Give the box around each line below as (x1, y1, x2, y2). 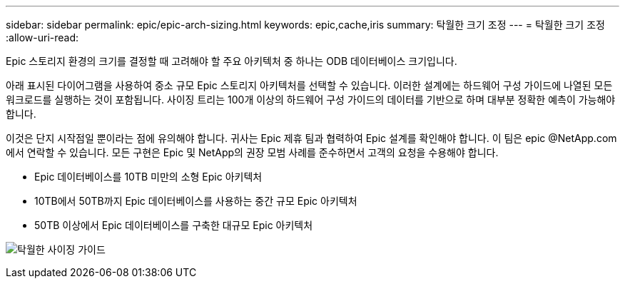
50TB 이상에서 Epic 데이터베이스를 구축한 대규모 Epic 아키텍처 (34, 219, 313, 231)
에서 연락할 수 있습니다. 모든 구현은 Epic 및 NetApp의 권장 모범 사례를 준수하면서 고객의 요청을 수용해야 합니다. (6, 146, 499, 158)
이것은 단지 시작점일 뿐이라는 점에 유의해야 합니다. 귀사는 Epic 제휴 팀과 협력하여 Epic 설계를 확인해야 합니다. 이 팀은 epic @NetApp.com (6, 132, 617, 144)
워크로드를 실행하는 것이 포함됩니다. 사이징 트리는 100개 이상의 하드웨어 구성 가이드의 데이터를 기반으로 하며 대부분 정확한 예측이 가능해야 (6, 93, 616, 106)
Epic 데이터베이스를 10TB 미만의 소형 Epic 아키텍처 (34, 171, 263, 183)
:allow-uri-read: (6, 31, 79, 44)
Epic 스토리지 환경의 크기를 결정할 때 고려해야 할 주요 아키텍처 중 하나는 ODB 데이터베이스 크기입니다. (6, 55, 457, 67)
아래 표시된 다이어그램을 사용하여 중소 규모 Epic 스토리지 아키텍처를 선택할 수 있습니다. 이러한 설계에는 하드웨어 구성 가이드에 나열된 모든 (6, 79, 613, 91)
